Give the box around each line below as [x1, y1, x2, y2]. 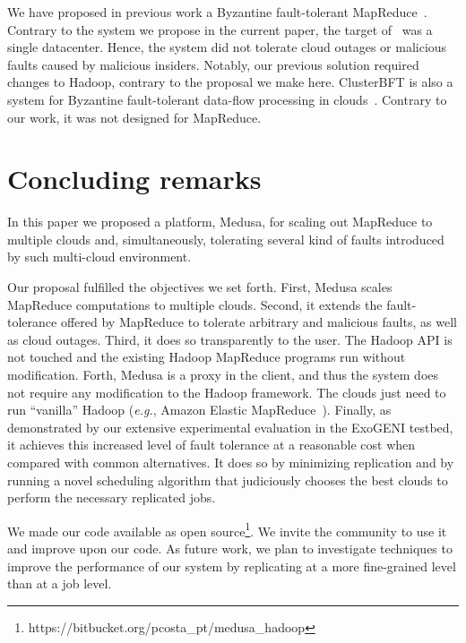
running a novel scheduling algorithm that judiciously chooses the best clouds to [7, 470, 448, 489]
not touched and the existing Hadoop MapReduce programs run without [7, 347, 406, 366]
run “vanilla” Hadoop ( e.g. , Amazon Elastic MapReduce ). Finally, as [7, 400, 392, 419]
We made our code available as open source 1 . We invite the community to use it [7, 519, 447, 540]
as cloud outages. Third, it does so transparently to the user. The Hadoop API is [7, 330, 453, 348]
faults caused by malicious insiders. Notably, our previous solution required [7, 55, 419, 73]
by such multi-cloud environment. [7, 247, 192, 266]
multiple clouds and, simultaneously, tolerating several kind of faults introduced [7, 229, 444, 248]
